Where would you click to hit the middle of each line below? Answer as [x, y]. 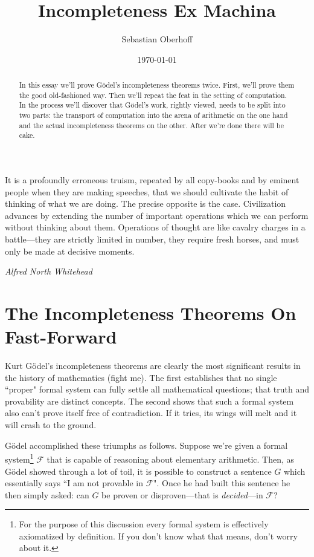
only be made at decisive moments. [70, 251]
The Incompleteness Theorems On [151, 312]
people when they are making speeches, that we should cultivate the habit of [147, 191]
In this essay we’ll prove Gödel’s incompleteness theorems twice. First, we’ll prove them [157, 85]
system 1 [19, 458]
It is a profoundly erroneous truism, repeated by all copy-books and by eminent [152, 180]
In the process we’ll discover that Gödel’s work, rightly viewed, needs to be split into [152, 105]
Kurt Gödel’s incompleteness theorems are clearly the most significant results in [153, 366]
